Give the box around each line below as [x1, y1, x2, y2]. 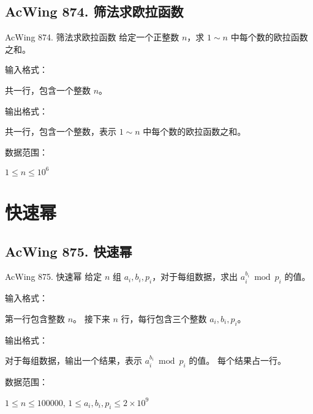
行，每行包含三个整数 [121, 312, 207, 325]
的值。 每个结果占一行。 [189, 354, 286, 367]
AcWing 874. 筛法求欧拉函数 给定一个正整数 [5, 31, 179, 43]
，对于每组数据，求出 [152, 270, 238, 283]
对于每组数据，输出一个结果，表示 [5, 354, 142, 367]
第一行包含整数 [5, 312, 65, 325]
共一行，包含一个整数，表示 [5, 125, 116, 138]
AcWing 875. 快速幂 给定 [5, 270, 102, 283]
